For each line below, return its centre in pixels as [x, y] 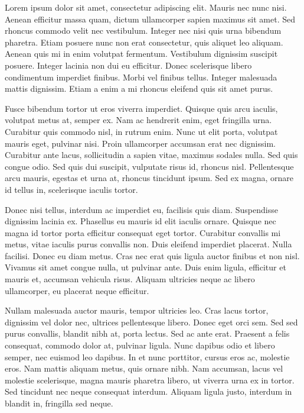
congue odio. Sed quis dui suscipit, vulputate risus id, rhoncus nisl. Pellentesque [149, 166]
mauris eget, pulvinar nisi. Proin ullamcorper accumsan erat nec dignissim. [140, 143]
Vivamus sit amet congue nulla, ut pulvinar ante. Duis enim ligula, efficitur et [146, 267]
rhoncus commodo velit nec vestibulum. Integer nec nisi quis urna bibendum [143, 30]
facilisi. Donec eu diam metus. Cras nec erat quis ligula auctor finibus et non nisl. [152, 255]
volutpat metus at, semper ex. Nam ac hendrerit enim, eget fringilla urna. [138, 120]
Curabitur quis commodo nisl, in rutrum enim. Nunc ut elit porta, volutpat [141, 131]
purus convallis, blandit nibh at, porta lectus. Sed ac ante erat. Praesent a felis [147, 333]
